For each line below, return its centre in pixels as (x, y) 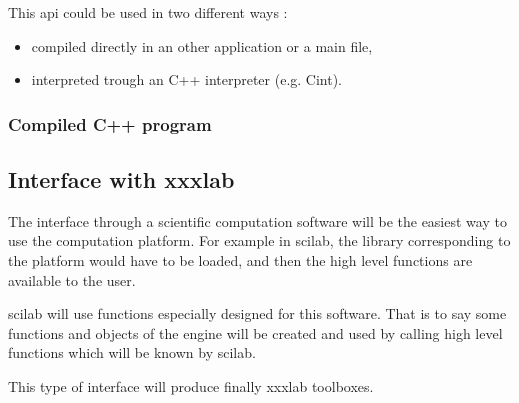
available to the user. (72, 279)
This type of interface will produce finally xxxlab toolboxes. (191, 385)
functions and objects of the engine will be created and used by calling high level (255, 332)
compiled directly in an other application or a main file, (202, 45)
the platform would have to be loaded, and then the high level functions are (240, 260)
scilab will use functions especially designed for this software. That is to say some (257, 313)
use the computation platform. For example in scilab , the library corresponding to (259, 240)
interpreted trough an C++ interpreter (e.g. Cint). (187, 79)
